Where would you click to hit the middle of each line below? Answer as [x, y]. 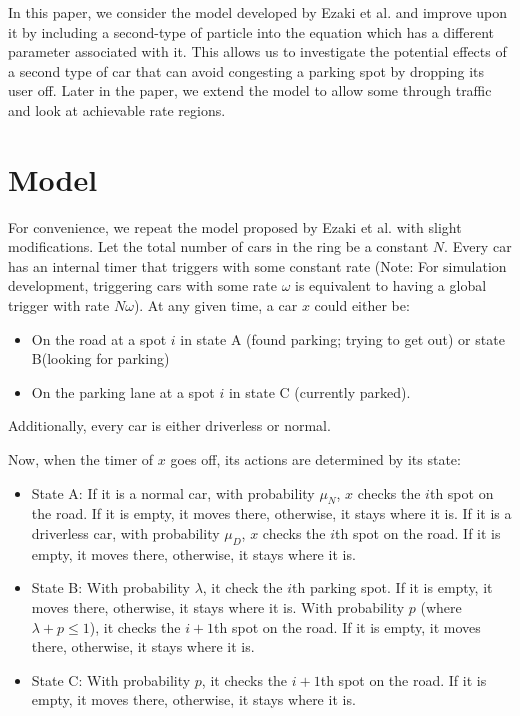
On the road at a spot [99, 338]
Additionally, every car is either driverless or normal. [169, 425]
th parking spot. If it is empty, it [392, 587]
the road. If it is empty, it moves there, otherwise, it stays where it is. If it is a [271, 513]
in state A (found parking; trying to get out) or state [342, 338]
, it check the [242, 587]
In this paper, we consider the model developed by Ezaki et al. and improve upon [258, 12]
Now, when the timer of [81, 459]
